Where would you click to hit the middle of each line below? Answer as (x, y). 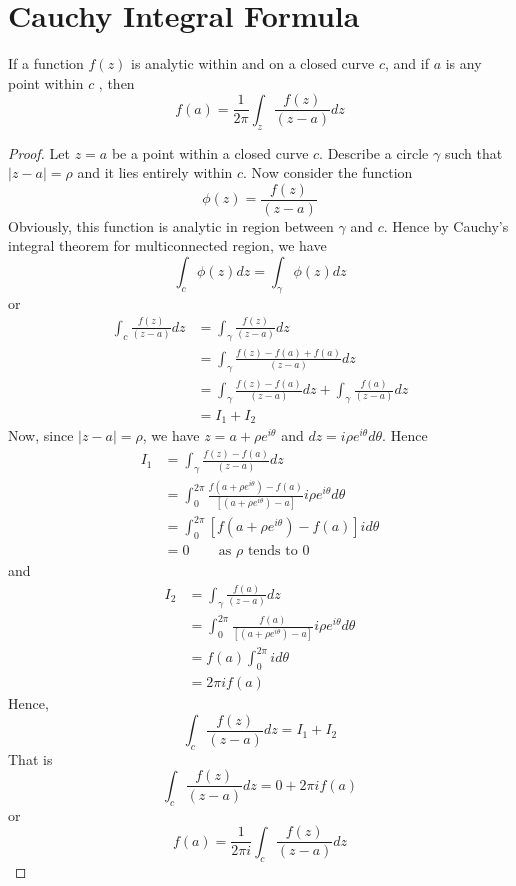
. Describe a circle (374, 152)
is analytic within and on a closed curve (253, 63)
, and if (407, 63)
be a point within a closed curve (210, 152)
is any (463, 63)
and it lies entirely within (155, 172)
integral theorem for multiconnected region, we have (167, 245)
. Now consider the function (328, 172)
